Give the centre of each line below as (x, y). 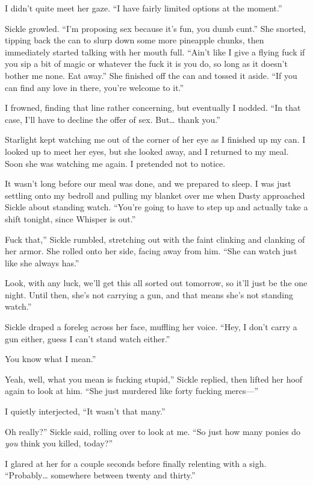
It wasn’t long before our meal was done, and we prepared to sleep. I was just (148, 183)
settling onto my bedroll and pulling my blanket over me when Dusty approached (155, 195)
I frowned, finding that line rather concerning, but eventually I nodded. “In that (153, 108)
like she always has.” (42, 262)
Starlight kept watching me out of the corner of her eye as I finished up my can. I (155, 139)
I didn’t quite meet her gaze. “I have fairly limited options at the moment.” (144, 8)
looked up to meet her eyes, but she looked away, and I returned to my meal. (147, 151)
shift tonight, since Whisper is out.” (70, 218)
